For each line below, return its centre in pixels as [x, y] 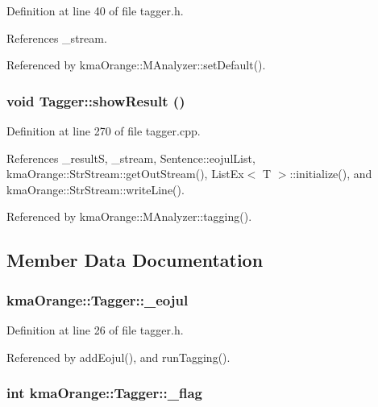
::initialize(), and [331, 174]
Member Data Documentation [135, 260]
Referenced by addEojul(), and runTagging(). [118, 357]
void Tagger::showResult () [96, 100]
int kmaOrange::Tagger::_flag [104, 393]
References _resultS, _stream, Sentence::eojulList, [131, 158]
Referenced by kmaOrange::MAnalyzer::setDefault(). [136, 65]
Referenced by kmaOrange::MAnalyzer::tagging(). [129, 216]
